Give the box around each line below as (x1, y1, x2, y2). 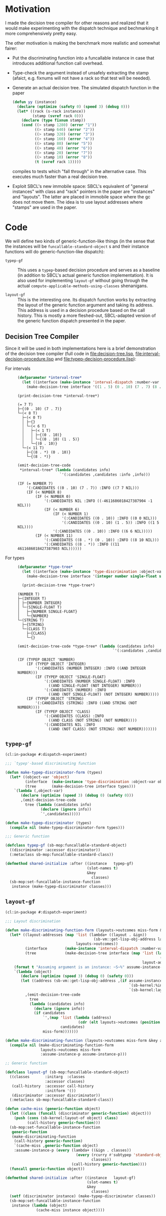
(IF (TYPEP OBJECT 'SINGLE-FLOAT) (35, 674, 106, 680)
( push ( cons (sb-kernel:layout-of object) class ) (14, 1116, 119, 1121)
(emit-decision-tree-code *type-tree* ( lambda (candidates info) (17, 644, 155, 649)
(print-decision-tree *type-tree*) (22, 583, 95, 588)
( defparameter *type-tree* (17, 564, 73, 570)
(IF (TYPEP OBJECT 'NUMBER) (17, 657, 76, 663)
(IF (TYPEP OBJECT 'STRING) (26, 696, 84, 701)
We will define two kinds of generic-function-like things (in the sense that (5, 238, 155, 244)
